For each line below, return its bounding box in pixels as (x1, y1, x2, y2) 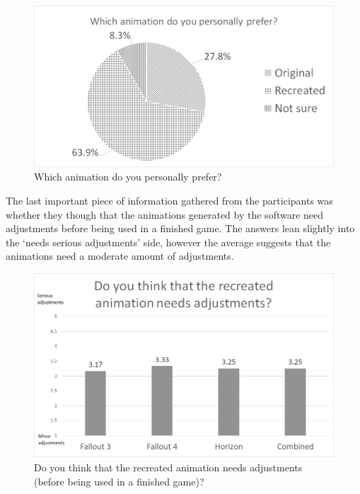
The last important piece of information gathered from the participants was (6, 193, 333, 207)
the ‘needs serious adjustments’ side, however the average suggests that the (6, 234, 331, 249)
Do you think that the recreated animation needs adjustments (34, 459, 303, 474)
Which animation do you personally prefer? (34, 169, 222, 184)
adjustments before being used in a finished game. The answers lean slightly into (6, 221, 355, 236)
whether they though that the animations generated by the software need (6, 207, 324, 222)
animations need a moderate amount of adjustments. (6, 248, 234, 263)
